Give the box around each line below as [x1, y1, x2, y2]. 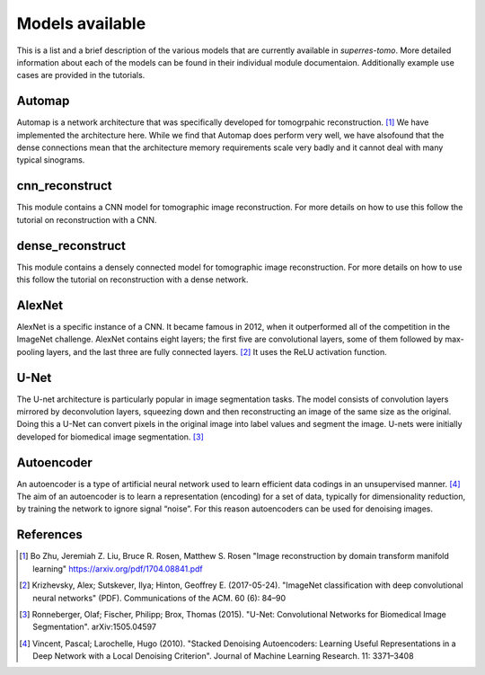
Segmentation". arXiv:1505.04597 [32, 621, 157, 633]
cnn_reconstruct [16, 178, 112, 193]
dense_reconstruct [16, 238, 126, 253]
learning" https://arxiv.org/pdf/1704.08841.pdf [32, 563, 204, 574]
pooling [16, 346, 45, 357]
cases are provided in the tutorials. [16, 70, 145, 81]
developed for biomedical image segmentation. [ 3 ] [16, 431, 204, 442]
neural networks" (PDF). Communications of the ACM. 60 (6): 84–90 [32, 592, 287, 603]
